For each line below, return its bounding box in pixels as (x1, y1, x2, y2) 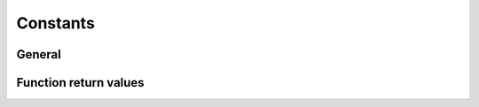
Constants (16, 13, 95, 33)
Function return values (16, 75, 145, 90)
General (16, 47, 62, 62)
